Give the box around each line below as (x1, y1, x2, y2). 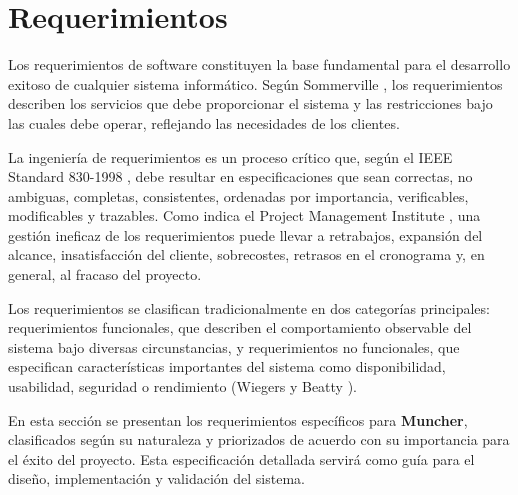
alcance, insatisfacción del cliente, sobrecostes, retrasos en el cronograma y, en (8, 244, 485, 265)
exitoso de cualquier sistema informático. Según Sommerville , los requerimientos (8, 73, 503, 94)
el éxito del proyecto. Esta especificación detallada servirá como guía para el (8, 448, 475, 469)
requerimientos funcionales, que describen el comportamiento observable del (8, 317, 472, 338)
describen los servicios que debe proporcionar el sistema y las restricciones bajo (8, 93, 493, 114)
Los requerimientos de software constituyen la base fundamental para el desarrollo (8, 54, 511, 75)
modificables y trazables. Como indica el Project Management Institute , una (8, 205, 481, 226)
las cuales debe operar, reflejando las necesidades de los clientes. (8, 112, 400, 133)
